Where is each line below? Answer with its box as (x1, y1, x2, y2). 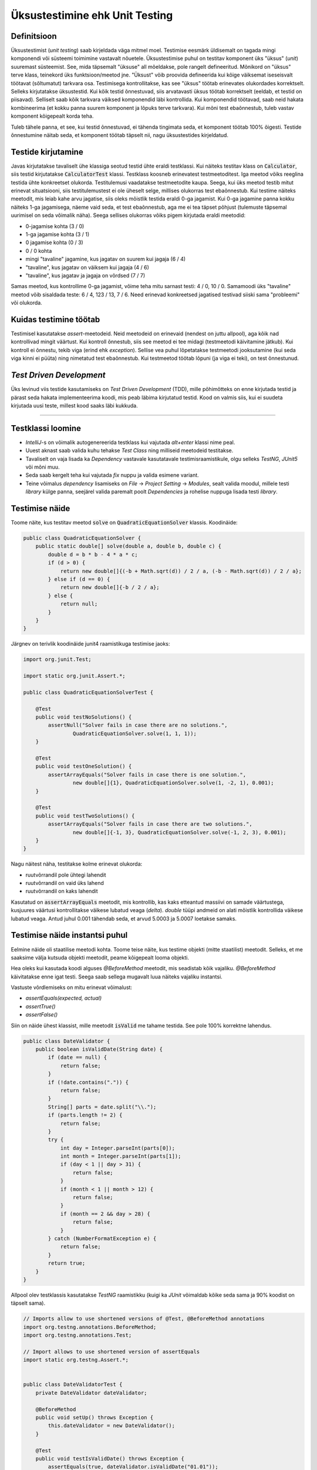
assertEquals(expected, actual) (25, 994, 102, 1002)
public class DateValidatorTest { (23, 1381, 123, 1388)
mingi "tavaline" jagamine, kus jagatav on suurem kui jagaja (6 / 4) (25, 256, 186, 263)
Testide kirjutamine (11, 147, 83, 157)
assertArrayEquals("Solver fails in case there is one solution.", (48, 771, 247, 778)
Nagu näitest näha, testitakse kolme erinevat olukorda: (11, 860, 143, 867)
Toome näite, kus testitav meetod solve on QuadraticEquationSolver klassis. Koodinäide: (11, 519, 238, 526)
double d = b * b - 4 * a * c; (48, 551, 138, 558)
